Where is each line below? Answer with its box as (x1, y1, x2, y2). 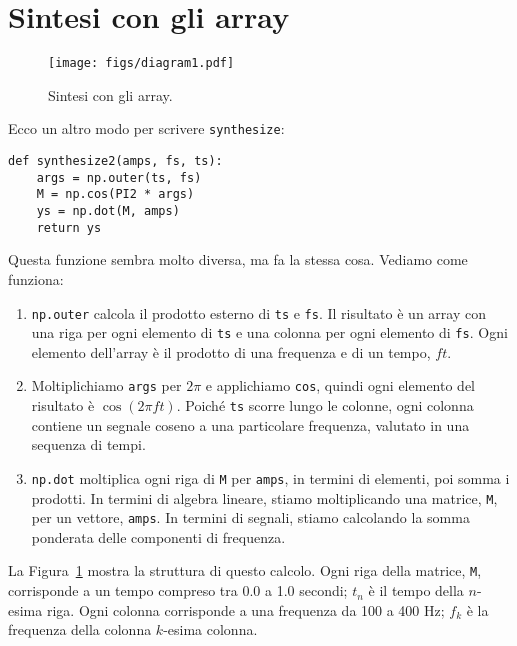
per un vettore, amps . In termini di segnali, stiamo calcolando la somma (31, 507, 470, 528)
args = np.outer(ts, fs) (36, 170, 202, 185)
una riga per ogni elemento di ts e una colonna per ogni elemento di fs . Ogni (31, 322, 508, 343)
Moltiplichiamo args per (31, 375, 182, 396)
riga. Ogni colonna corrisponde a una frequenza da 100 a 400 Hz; (46, 599, 445, 620)
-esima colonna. (163, 619, 258, 640)
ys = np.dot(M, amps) (36, 204, 180, 218)
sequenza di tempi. (31, 434, 146, 455)
